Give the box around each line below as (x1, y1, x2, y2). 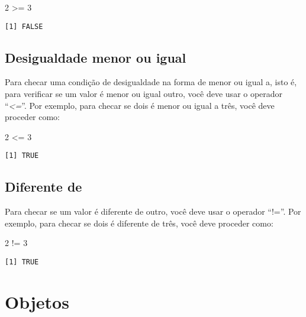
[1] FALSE (5, 22, 43, 31)
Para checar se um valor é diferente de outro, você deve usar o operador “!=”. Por (5, 205, 301, 218)
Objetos (5, 289, 69, 313)
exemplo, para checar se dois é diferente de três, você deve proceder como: (5, 216, 273, 229)
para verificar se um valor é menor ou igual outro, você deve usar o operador (5, 88, 283, 100)
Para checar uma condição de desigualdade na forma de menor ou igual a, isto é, (5, 76, 297, 88)
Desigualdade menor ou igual (5, 48, 186, 66)
